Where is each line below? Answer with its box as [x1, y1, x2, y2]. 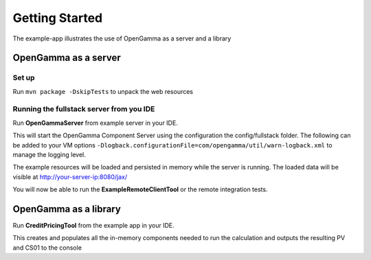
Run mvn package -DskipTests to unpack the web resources [12, 87, 194, 95]
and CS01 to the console [12, 244, 82, 252]
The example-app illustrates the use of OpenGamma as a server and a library [12, 34, 232, 43]
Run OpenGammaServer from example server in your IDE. [12, 119, 178, 127]
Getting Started [12, 10, 103, 25]
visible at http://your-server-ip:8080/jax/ [12, 172, 127, 181]
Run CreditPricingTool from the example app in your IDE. [12, 222, 175, 230]
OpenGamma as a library [12, 203, 122, 215]
